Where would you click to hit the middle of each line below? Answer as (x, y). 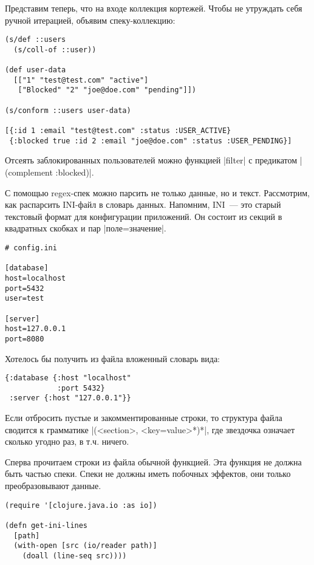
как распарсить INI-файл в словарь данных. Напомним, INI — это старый (143, 204)
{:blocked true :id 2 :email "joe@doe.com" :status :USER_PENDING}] (151, 141)
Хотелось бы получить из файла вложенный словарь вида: (113, 358)
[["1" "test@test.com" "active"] (81, 80)
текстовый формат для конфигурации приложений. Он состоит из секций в (144, 216)
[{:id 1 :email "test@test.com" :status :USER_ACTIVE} (118, 131)
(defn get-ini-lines (46, 525)
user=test (25, 299)
